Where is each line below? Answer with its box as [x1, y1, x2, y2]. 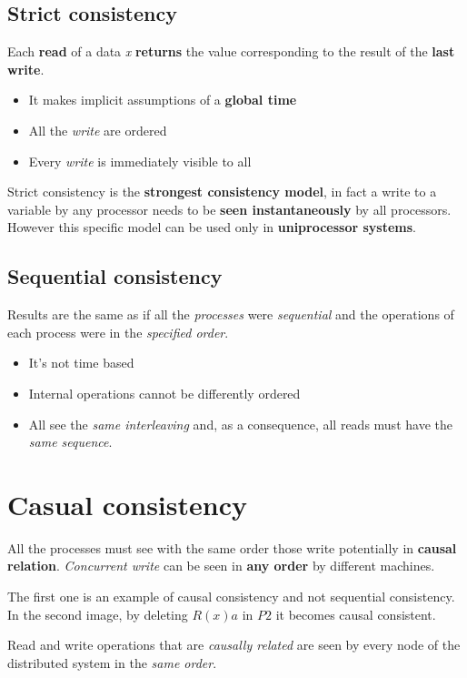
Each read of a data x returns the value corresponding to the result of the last [7, 42, 455, 61]
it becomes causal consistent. [275, 604, 436, 623]
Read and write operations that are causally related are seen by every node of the [7, 635, 461, 654]
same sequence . [28, 432, 113, 451]
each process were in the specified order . [7, 322, 229, 341]
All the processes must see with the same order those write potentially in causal [7, 538, 457, 557]
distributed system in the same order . [7, 653, 217, 672]
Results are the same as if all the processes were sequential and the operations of [7, 305, 454, 324]
